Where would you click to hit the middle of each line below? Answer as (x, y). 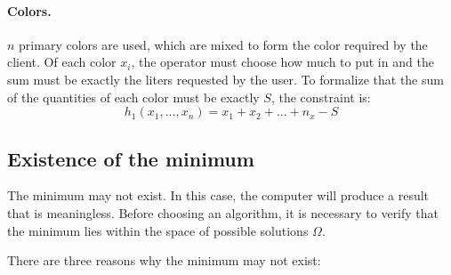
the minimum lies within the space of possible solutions (158, 230)
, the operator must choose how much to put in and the (282, 62)
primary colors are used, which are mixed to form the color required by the (223, 44)
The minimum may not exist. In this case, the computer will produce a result (218, 195)
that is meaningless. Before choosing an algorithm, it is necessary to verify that (223, 212)
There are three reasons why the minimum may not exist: (164, 260)
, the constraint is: (321, 97)
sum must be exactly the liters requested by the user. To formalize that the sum (225, 79)
